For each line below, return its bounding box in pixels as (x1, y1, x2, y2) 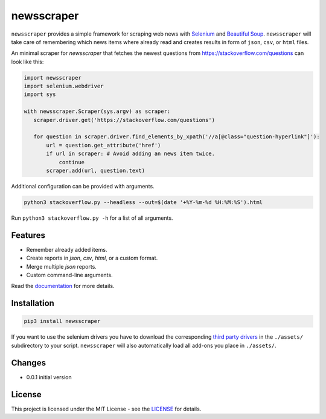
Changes (11, 357, 46, 368)
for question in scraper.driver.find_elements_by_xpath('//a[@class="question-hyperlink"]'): (33, 133, 320, 140)
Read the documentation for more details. (11, 283, 115, 290)
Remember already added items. (26, 246, 107, 253)
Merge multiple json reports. (26, 263, 97, 270)
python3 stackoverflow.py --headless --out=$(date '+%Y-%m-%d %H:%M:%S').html (24, 199, 263, 205)
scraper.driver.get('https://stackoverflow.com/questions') (33, 117, 216, 123)
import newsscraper (24, 74, 81, 81)
